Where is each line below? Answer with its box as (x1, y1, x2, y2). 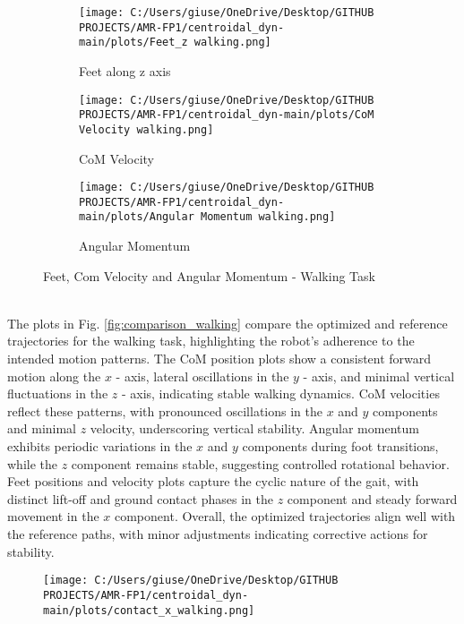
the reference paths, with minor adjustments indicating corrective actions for (7, 525, 428, 543)
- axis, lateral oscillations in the (116, 366, 289, 385)
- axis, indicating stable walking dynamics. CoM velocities (121, 384, 440, 403)
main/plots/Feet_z (79, 36, 188, 49)
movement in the (7, 507, 99, 526)
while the (7, 454, 57, 473)
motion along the (7, 366, 101, 385)
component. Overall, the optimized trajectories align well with (114, 507, 456, 526)
